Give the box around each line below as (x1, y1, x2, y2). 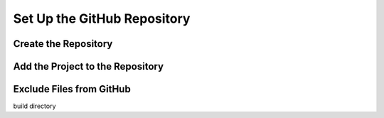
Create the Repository (13, 38, 113, 50)
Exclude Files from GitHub (13, 83, 131, 95)
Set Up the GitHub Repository (13, 11, 191, 26)
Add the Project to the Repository (13, 60, 164, 73)
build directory (13, 102, 56, 110)
